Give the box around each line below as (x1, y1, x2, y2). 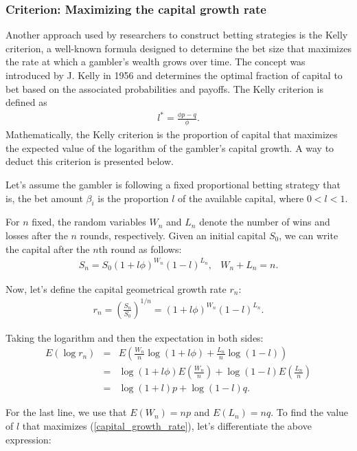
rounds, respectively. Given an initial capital (80, 228, 266, 242)
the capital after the (5, 241, 90, 256)
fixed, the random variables (32, 214, 146, 229)
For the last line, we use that (5, 405, 127, 419)
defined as (5, 95, 47, 109)
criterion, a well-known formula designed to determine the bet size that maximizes (5, 41, 352, 55)
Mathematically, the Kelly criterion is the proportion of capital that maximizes (5, 127, 338, 142)
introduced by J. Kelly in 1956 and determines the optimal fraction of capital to (5, 68, 343, 82)
